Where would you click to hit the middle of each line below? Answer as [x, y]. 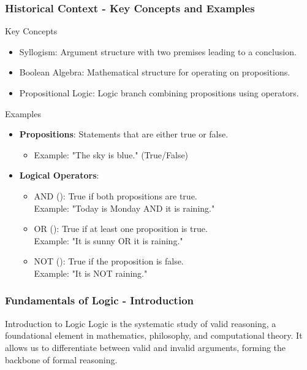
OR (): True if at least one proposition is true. [121, 229]
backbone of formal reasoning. [61, 359]
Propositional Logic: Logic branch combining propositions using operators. [159, 93]
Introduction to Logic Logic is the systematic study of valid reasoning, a [141, 323]
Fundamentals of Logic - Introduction [100, 300]
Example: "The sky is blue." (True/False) [111, 154]
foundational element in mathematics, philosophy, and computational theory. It [154, 335]
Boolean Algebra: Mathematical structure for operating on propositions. [155, 72]
